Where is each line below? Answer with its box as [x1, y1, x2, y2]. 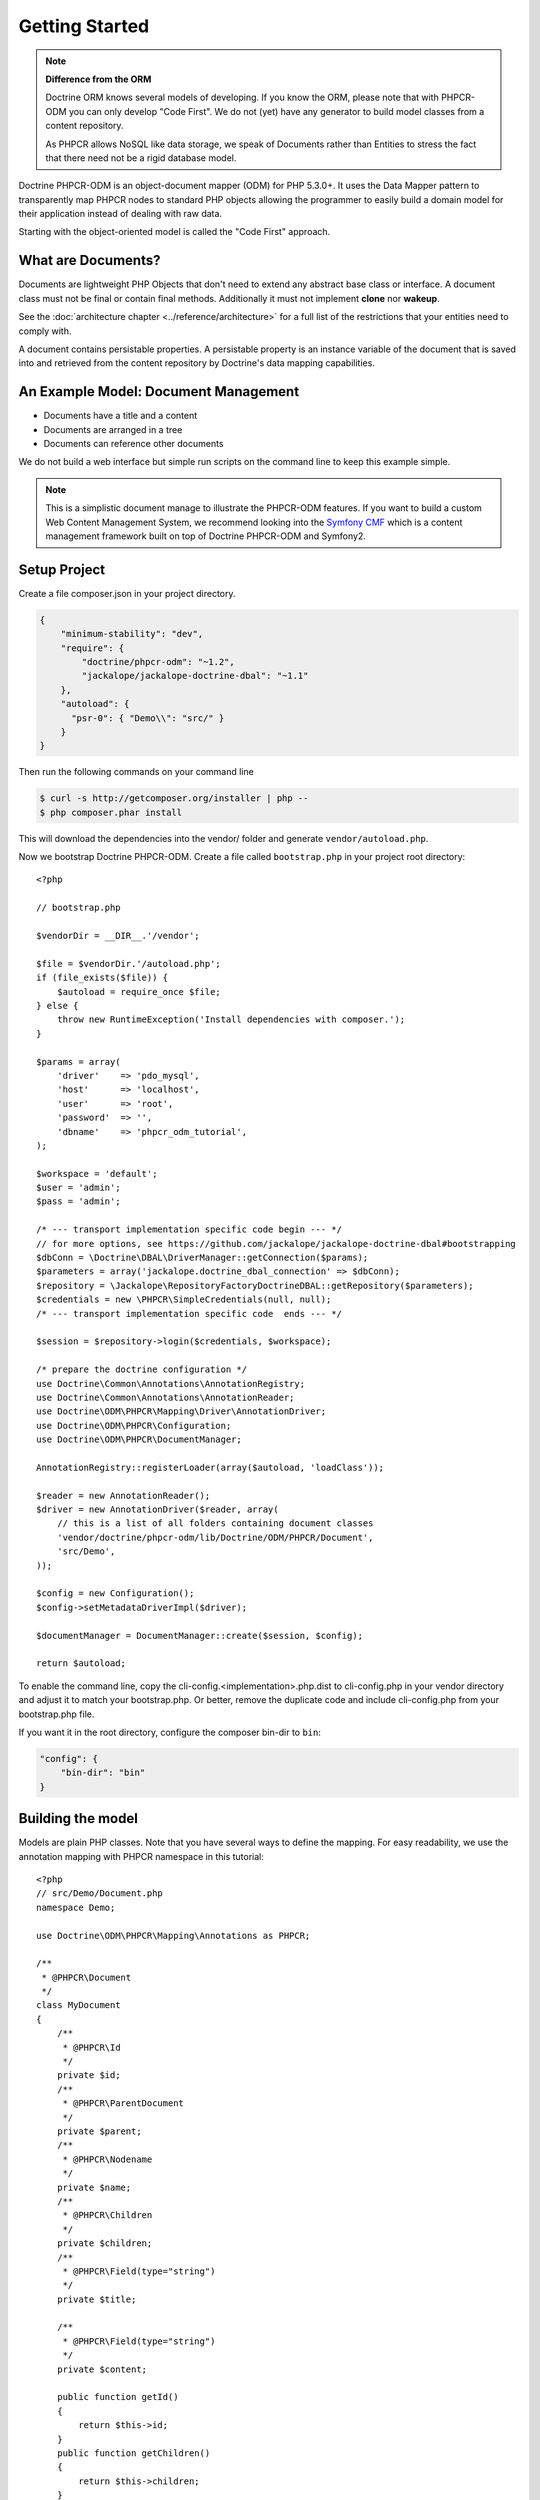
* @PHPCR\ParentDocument [62, 2098, 185, 2109]
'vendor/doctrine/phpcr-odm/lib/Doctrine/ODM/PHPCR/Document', [56, 1531, 374, 1543]
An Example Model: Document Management [18, 383, 300, 400]
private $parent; [56, 2126, 142, 2137]
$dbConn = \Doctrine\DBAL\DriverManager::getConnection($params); [36, 1252, 369, 1264]
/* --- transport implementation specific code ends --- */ [36, 1308, 342, 1319]
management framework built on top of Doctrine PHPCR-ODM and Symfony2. [45, 530, 367, 542]
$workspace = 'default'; [36, 1168, 158, 1179]
